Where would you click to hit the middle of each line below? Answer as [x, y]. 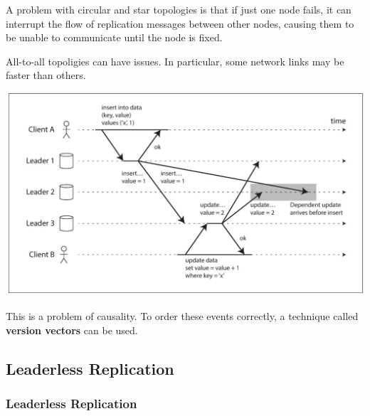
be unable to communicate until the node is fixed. [114, 37]
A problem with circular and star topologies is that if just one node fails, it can [179, 9]
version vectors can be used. [72, 330]
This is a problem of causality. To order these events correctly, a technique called [182, 316]
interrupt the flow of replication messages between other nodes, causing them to [180, 23]
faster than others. [46, 75]
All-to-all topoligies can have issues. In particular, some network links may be [175, 61]
